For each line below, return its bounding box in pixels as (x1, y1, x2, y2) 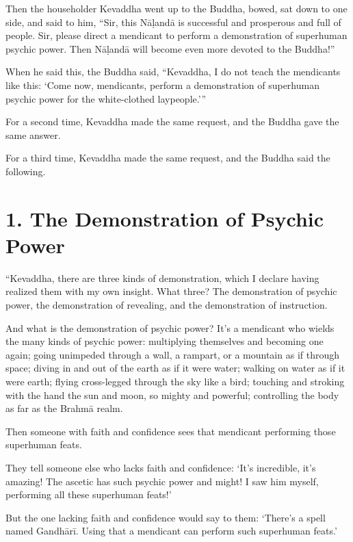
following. (5, 164, 46, 178)
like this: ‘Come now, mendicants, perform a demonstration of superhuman (5, 77, 319, 92)
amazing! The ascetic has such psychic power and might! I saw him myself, (5, 474, 319, 488)
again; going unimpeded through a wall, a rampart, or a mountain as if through (5, 347, 340, 361)
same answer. (5, 127, 61, 142)
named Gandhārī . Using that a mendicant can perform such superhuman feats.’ (5, 524, 337, 538)
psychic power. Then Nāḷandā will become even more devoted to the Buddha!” (5, 41, 335, 55)
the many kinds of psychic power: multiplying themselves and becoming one (5, 334, 324, 348)
